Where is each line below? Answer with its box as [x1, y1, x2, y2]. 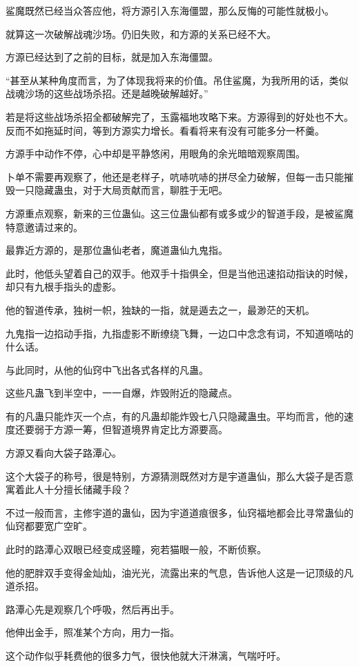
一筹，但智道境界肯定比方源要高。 [72, 422, 228, 437]
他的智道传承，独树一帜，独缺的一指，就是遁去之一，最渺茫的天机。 [6, 302, 315, 317]
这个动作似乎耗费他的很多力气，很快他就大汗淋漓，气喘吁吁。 [6, 648, 286, 662]
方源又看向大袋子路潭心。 [6, 446, 122, 460]
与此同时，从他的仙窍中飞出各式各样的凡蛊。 [6, 362, 208, 377]
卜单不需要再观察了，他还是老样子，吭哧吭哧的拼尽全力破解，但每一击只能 [6, 169, 344, 183]
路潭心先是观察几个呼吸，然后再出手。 [6, 601, 179, 616]
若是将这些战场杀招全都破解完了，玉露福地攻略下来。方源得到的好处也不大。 [6, 109, 353, 123]
